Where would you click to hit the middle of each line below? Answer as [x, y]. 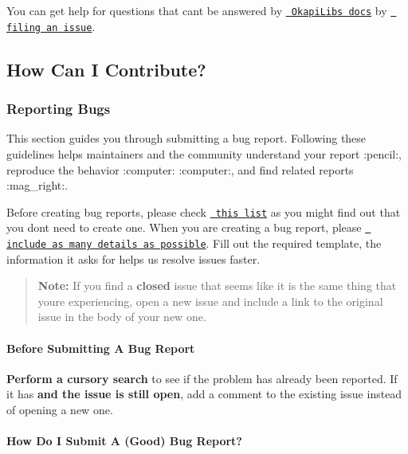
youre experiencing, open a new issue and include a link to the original [210, 301]
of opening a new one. [60, 410]
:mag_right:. [37, 185]
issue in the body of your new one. [122, 317]
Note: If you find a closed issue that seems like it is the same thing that [217, 286]
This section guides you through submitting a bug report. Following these [186, 138]
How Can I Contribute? [106, 69]
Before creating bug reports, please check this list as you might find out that [204, 211]
